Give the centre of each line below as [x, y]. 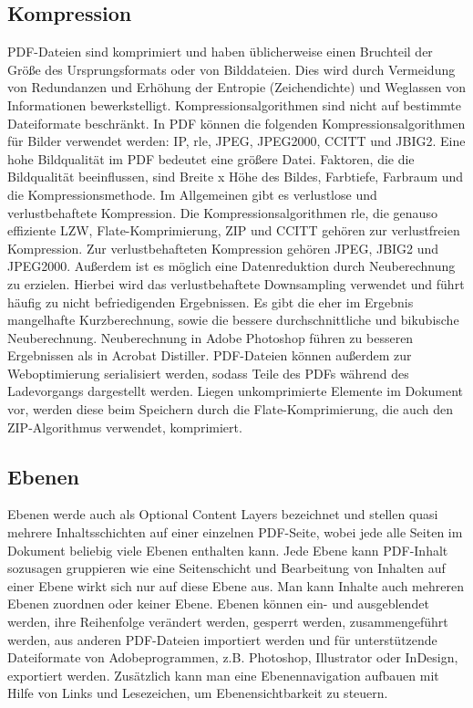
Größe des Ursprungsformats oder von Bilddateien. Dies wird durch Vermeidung [231, 69]
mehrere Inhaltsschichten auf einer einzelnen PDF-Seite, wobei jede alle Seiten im [235, 532]
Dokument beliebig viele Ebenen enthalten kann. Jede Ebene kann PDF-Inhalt [228, 550]
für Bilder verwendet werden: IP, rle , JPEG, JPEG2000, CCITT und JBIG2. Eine [236, 141]
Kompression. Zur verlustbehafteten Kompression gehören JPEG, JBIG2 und [223, 248]
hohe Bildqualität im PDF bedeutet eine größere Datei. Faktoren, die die [211, 158]
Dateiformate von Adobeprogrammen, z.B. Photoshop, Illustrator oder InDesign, [233, 657]
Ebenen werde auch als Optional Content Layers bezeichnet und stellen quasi [223, 514]
